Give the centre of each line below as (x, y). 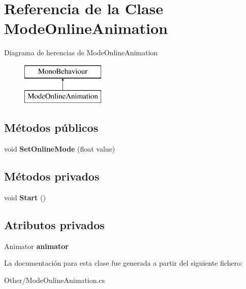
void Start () (25, 197)
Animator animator (36, 246)
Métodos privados (52, 176)
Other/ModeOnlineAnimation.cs (55, 280)
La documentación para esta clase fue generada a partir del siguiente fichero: (124, 263)
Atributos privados (54, 225)
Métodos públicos (51, 128)
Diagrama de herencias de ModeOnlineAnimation (81, 52)
